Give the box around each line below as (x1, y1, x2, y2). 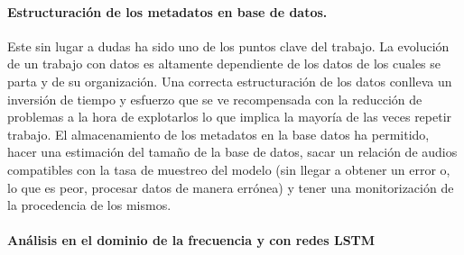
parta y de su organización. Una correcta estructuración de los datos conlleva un (7, 71, 452, 90)
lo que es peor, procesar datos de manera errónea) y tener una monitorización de (7, 178, 454, 196)
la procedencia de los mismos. (7, 196, 172, 214)
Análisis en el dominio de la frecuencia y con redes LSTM (7, 231, 376, 250)
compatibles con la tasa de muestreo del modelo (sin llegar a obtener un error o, (7, 159, 450, 178)
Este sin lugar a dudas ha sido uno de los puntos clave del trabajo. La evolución (7, 36, 450, 55)
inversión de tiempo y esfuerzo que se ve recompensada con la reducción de (7, 89, 422, 108)
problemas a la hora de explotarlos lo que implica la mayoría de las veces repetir (7, 107, 452, 126)
